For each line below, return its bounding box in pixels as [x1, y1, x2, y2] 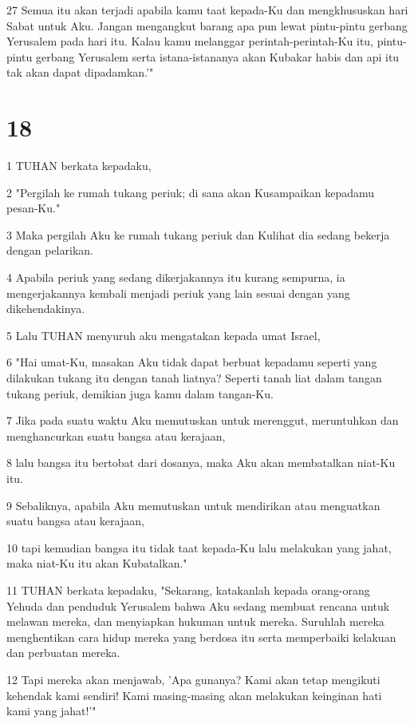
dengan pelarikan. [6, 242, 93, 259]
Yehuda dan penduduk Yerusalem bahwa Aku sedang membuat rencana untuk [6, 597, 390, 614]
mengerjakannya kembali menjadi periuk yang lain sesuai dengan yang [6, 284, 350, 301]
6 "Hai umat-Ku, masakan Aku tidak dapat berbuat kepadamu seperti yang [6, 354, 377, 370]
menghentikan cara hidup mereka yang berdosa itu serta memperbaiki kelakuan [6, 628, 396, 645]
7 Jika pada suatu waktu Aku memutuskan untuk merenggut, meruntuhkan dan [6, 412, 399, 429]
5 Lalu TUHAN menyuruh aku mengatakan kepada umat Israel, [6, 326, 321, 343]
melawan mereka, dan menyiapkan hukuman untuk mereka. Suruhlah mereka [6, 613, 384, 630]
